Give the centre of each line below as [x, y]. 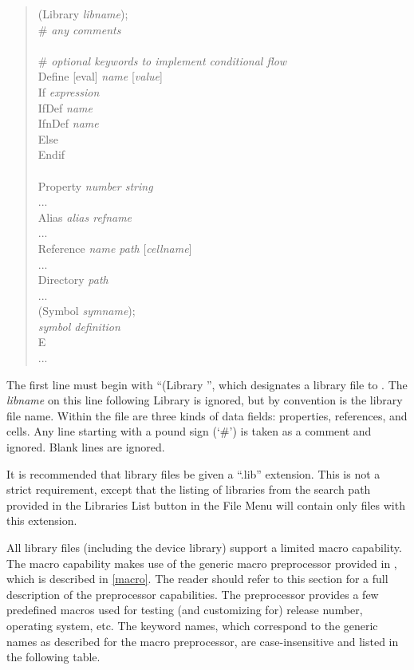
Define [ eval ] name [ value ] [100, 76]
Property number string [95, 185]
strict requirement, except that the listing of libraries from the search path [189, 489]
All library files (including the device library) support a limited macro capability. [204, 547]
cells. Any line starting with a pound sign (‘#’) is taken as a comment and [189, 431]
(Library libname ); [83, 14]
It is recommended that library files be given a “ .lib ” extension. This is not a [193, 473]
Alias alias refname [85, 217]
